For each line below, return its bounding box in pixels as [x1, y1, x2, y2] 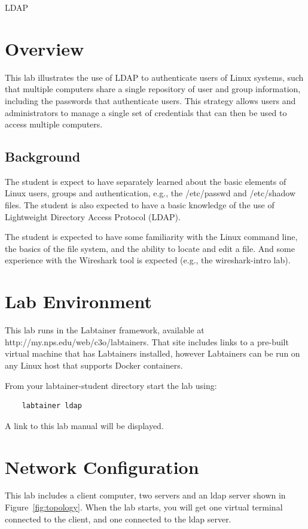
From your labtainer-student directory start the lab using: [5, 379, 217, 391]
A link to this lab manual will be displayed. [5, 419, 164, 431]
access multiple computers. [5, 118, 103, 130]
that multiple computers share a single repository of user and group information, [5, 83, 301, 95]
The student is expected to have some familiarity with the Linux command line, [5, 230, 298, 243]
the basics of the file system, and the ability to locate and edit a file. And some [5, 242, 295, 254]
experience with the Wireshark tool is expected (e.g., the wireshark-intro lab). [5, 254, 291, 266]
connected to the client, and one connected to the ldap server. [5, 512, 231, 525]
